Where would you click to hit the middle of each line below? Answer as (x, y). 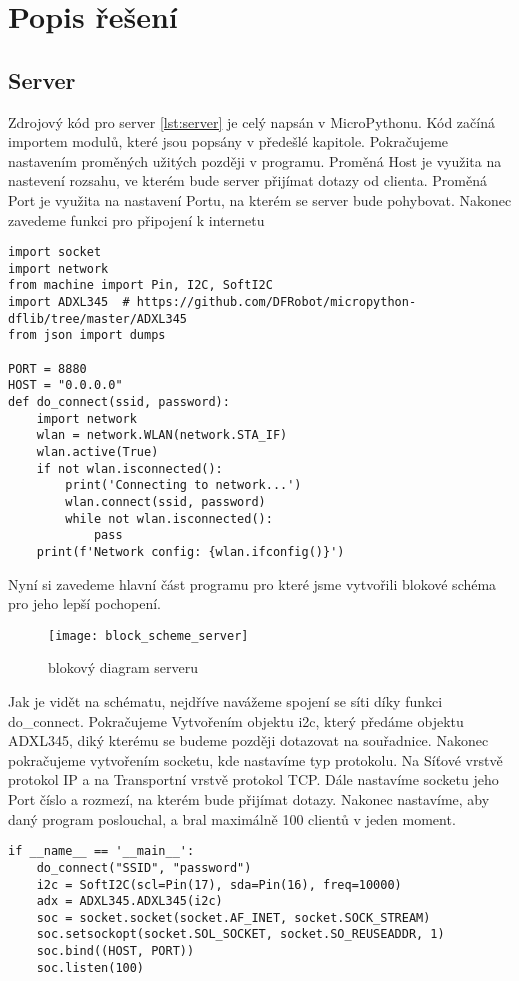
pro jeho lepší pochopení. (84, 603)
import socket (55, 252)
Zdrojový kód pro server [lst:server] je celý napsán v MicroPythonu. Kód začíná (251, 121)
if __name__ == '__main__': (101, 851)
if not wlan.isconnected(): (129, 468)
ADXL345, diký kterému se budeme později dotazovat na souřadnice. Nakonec (248, 740)
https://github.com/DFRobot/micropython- (276, 302)
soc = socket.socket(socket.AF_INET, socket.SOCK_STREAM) (233, 917)
